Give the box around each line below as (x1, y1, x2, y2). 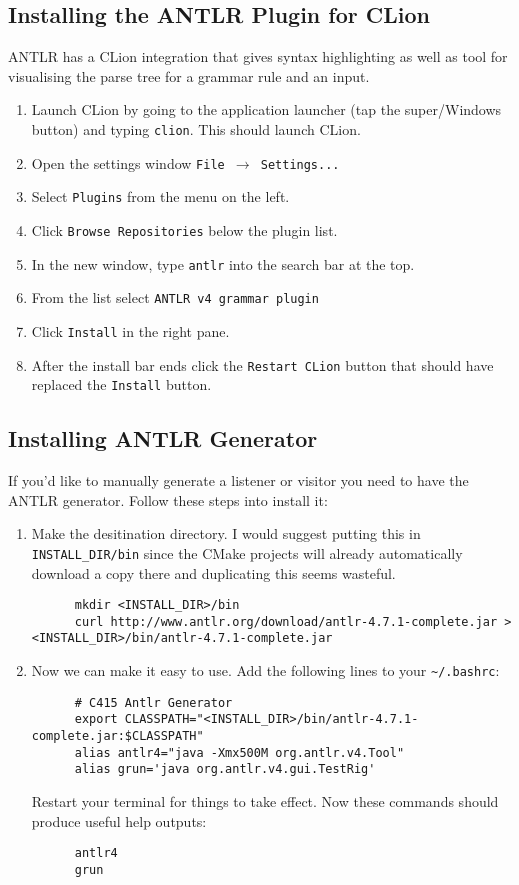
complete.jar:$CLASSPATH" (31, 729, 204, 744)
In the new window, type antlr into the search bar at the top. (31, 253, 415, 274)
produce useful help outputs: (31, 810, 207, 831)
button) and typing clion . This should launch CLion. (31, 118, 361, 139)
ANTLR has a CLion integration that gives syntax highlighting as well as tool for (8, 46, 508, 67)
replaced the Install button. (31, 374, 212, 395)
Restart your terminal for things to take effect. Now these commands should (31, 791, 499, 812)
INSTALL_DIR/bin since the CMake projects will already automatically (31, 542, 463, 563)
